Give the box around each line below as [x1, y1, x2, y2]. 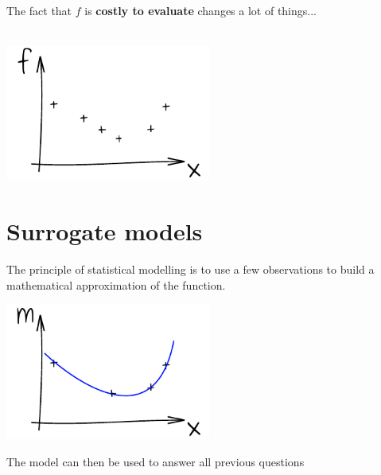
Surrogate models [6, 215, 203, 247]
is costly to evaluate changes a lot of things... [84, 2, 317, 18]
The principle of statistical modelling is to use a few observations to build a [6, 260, 375, 277]
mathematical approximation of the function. [6, 276, 226, 293]
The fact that [6, 2, 72, 18]
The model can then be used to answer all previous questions [6, 453, 305, 469]
